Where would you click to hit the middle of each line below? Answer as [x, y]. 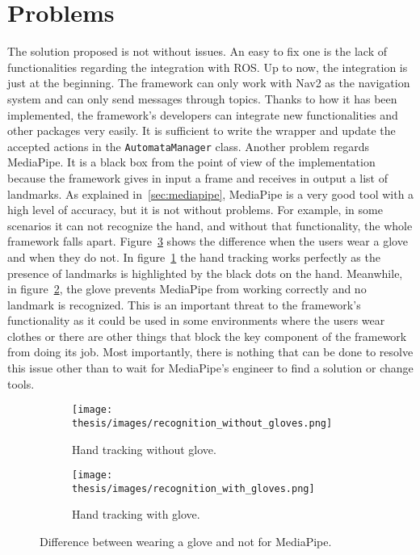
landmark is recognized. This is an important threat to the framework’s [184, 304]
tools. [21, 383]
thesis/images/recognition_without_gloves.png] [202, 423]
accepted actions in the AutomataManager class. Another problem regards [189, 146]
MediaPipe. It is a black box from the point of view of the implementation [191, 162]
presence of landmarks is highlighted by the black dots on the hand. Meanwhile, [205, 273]
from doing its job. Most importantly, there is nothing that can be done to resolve [210, 352]
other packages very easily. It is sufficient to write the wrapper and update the [202, 130]
